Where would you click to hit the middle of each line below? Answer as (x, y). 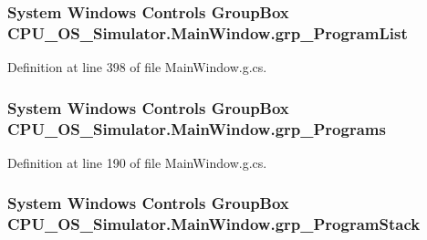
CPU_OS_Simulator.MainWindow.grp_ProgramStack (214, 224)
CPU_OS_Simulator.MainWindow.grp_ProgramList (208, 32)
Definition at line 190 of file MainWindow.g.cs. (137, 162)
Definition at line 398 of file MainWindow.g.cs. (137, 67)
